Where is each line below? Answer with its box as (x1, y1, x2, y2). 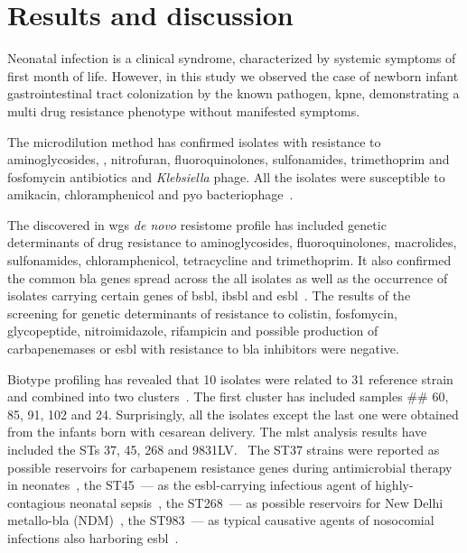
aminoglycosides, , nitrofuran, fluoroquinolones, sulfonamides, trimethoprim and (7, 150, 450, 169)
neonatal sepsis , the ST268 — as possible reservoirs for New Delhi (69, 493, 444, 512)
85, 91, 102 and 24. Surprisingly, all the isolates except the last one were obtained (7, 404, 459, 423)
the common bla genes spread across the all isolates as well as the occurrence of (7, 268, 448, 287)
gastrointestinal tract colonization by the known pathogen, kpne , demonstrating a (7, 84, 460, 103)
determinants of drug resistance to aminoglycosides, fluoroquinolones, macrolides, (7, 233, 457, 252)
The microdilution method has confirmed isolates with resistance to (7, 132, 381, 151)
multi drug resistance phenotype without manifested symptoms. (7, 101, 360, 120)
